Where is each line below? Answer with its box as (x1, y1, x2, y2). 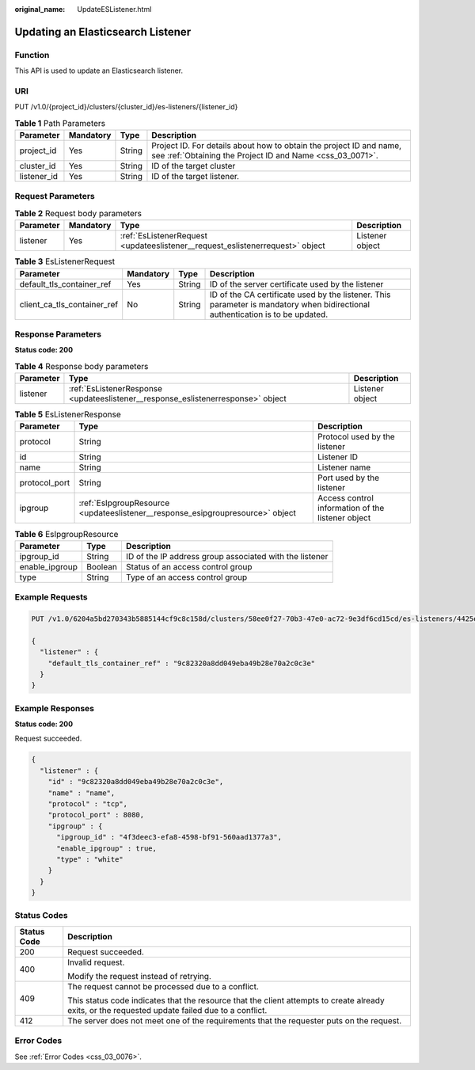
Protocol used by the (317, 432, 395, 443)
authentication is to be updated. (210, 309, 329, 320)
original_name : (14, 5, 66, 13)
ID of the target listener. (151, 171, 240, 182)
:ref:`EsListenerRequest (120, 230, 207, 242)
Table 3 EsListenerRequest (14, 256, 115, 267)
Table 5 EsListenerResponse (14, 409, 122, 420)
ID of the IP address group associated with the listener (125, 550, 329, 562)
